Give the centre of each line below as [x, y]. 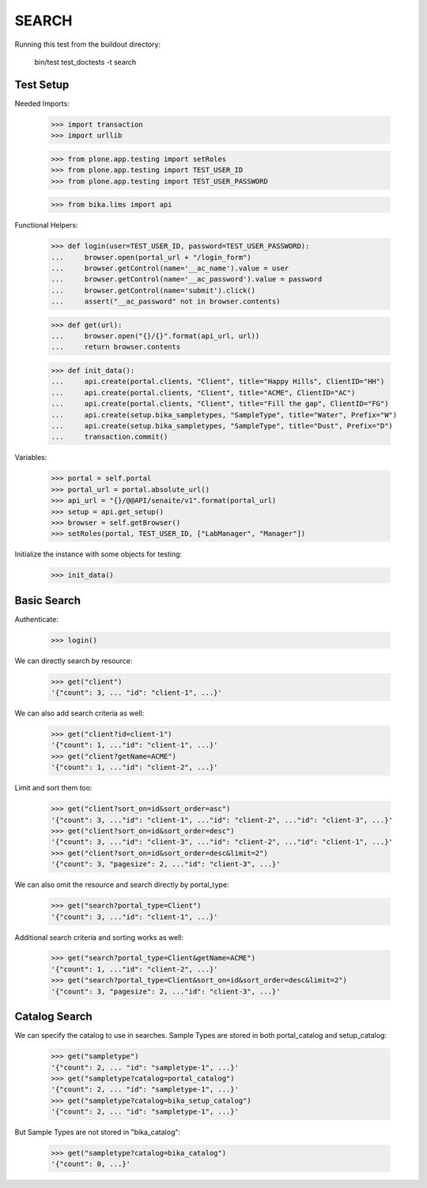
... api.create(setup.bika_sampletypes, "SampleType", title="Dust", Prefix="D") [222, 426]
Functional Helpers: [46, 225]
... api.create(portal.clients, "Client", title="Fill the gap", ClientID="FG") [220, 404]
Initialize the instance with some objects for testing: [98, 554]
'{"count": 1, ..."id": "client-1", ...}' [134, 745]
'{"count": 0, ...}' [91, 1164]
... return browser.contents [116, 347]
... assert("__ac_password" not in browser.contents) [166, 302]
